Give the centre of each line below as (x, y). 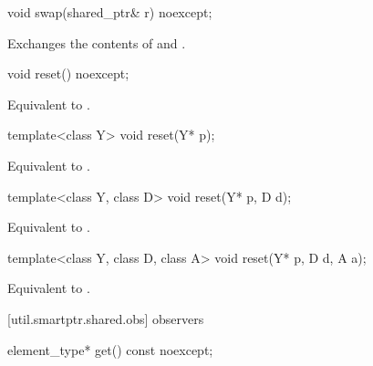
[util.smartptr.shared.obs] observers (106, 318)
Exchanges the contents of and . (97, 42)
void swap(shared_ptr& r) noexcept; (110, 12)
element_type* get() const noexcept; (110, 349)
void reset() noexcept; (68, 73)
